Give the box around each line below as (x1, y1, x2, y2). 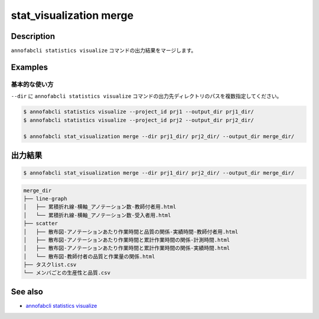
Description (11, 31, 56, 41)
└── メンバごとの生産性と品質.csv (23, 269, 110, 277)
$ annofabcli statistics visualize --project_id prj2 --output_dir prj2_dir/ (23, 117, 254, 123)
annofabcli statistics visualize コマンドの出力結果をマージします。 (11, 47, 197, 54)
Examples (11, 62, 48, 72)
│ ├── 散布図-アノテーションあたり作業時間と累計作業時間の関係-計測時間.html (23, 236, 230, 243)
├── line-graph (23, 195, 67, 202)
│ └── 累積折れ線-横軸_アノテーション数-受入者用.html (23, 212, 171, 218)
